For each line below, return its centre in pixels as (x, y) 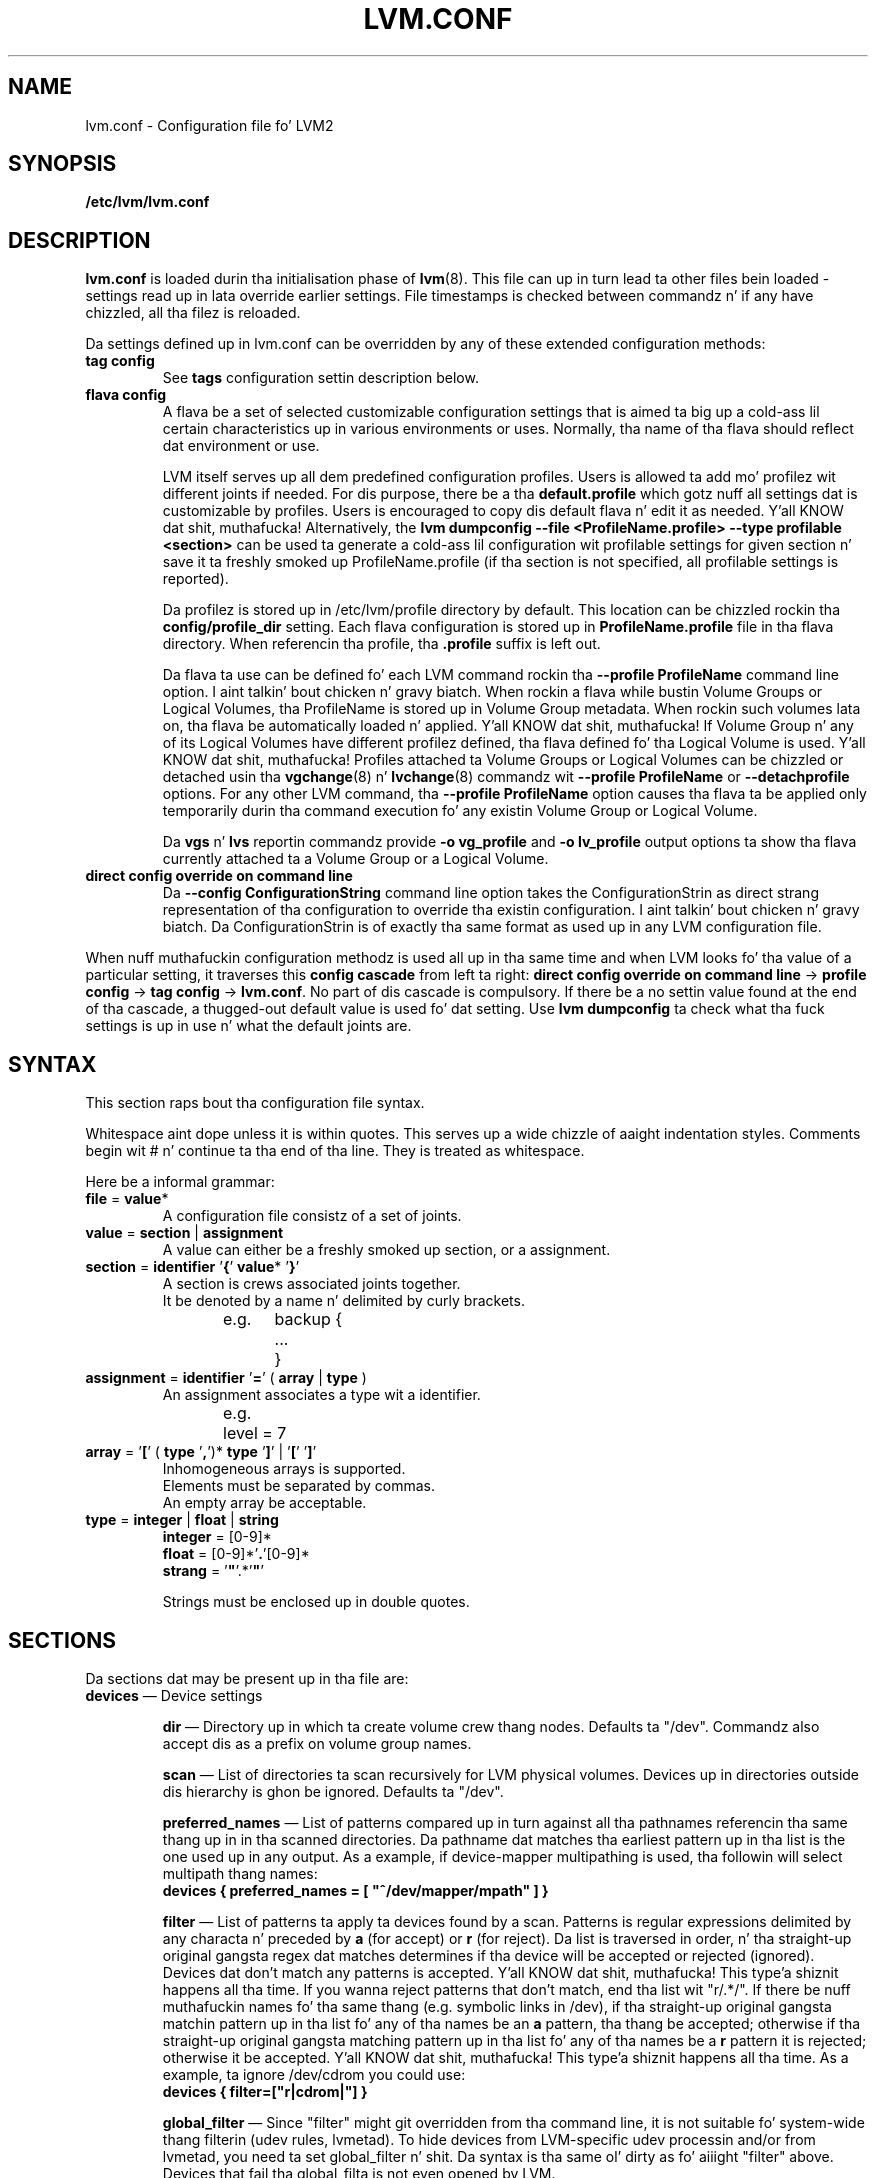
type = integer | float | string (182, 1520)
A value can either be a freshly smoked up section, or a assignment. (386, 1250)
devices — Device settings (174, 1695)
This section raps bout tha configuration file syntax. (255, 1103)
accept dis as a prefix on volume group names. (317, 1743)
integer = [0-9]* (217, 1537)
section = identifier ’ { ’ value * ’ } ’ (192, 1267)
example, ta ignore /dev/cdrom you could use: (314, 2074)
